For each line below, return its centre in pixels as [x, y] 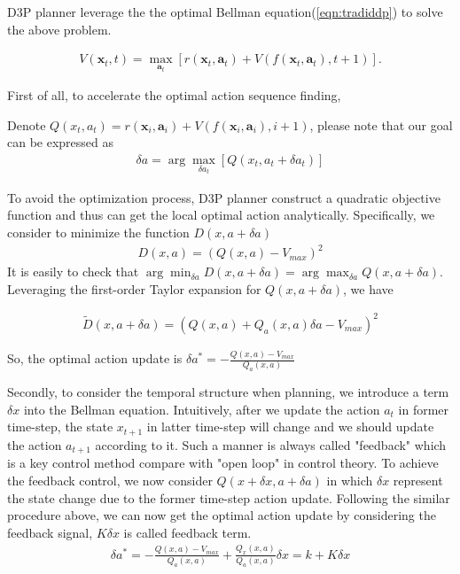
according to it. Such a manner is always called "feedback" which [271, 444]
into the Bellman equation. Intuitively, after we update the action [202, 409]
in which [350, 480]
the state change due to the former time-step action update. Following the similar [229, 497]
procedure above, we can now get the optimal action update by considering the [222, 515]
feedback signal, [50, 532]
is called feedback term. [187, 532]
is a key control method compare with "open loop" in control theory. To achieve [223, 463]
